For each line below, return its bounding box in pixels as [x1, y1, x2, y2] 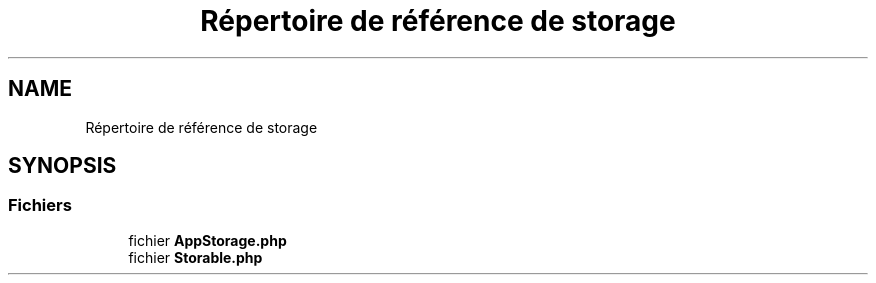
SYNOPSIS [8, 153, 117, 179]
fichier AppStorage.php [128, 231, 287, 249]
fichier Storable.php [128, 248, 263, 266]
